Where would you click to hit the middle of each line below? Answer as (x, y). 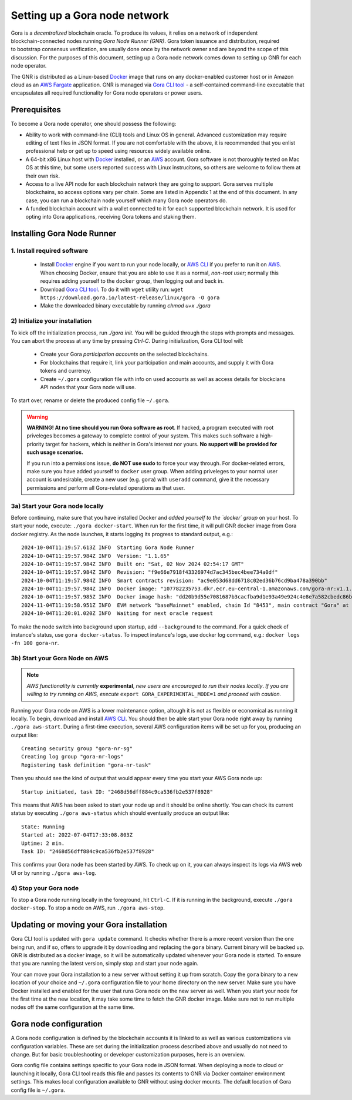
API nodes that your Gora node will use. (88, 387)
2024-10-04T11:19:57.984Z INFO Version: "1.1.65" (96, 556)
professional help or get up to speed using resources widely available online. (118, 151)
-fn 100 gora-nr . (35, 643)
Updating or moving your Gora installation (89, 925)
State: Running (43, 827)
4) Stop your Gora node (45, 888)
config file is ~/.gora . (38, 1090)
